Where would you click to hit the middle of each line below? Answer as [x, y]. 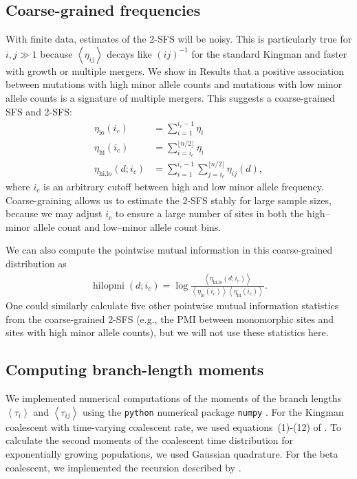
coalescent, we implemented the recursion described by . [123, 467]
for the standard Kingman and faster [269, 53]
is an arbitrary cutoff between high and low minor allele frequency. [184, 186]
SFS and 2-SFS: [39, 111]
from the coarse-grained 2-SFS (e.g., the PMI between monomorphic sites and [170, 319]
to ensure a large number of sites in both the [209, 213]
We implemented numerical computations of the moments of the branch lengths [173, 398]
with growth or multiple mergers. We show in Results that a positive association [175, 70]
